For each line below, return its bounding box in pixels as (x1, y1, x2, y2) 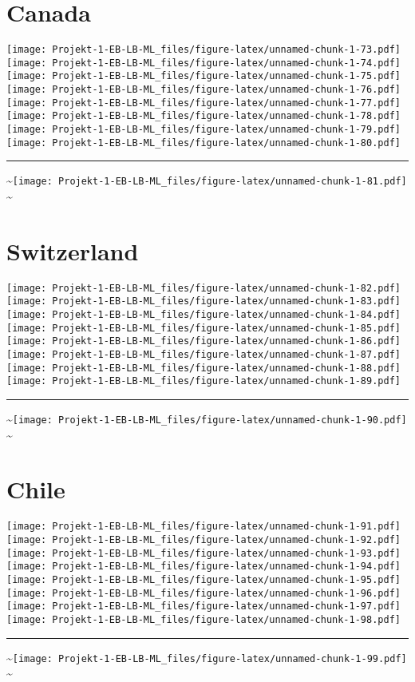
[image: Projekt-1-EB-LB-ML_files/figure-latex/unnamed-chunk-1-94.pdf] (6, 561, 401, 573)
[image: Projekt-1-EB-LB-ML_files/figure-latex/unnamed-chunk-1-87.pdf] (6, 349, 401, 361)
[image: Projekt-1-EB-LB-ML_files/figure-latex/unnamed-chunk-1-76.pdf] (6, 84, 401, 96)
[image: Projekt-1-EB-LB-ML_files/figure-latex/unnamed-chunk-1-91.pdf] (6, 521, 401, 533)
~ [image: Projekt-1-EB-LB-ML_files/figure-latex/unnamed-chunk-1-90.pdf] (6, 410, 407, 426)
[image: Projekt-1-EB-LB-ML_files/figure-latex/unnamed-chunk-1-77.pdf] (6, 97, 401, 109)
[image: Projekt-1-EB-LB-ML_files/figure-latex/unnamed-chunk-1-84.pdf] (6, 309, 401, 321)
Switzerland (6, 234, 139, 267)
